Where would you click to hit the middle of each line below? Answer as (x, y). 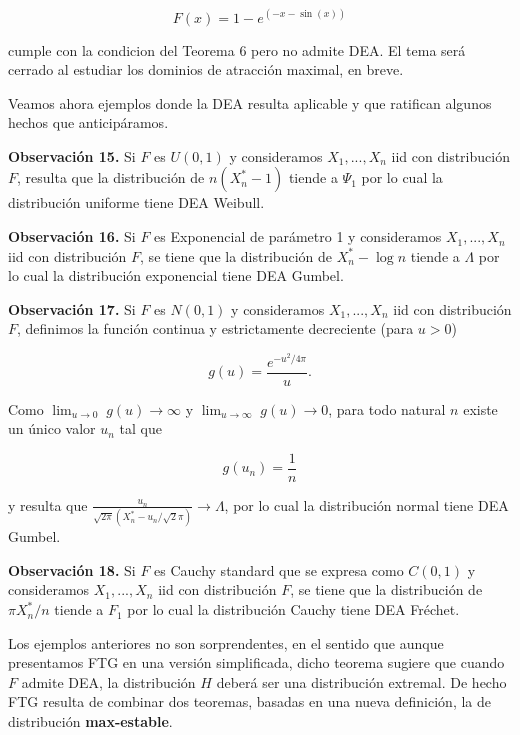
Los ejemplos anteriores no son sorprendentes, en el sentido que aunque (226, 642)
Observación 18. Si (72, 569)
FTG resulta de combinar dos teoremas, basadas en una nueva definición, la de (249, 701)
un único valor (52, 428)
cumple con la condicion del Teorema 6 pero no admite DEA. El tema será (237, 49)
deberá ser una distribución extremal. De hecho (361, 681)
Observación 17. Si (72, 308)
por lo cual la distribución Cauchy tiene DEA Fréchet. (293, 609)
